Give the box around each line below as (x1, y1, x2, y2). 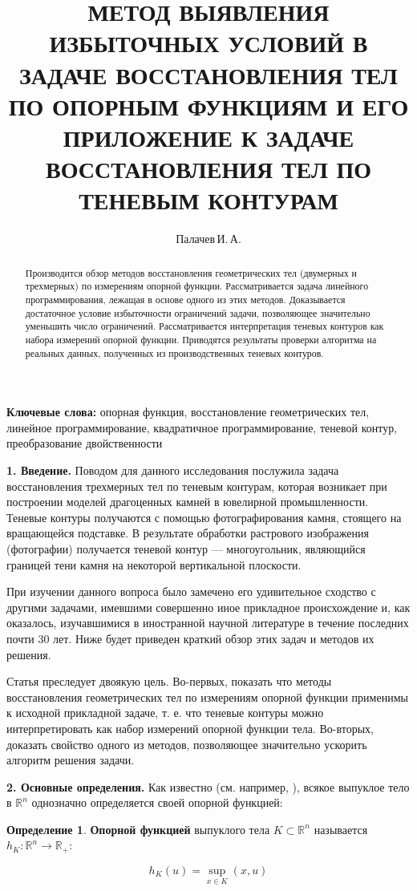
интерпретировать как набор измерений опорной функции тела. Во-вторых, (6, 719, 374, 736)
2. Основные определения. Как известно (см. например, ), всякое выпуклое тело (6, 778, 410, 795)
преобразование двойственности (6, 435, 163, 452)
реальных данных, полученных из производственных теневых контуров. (25, 346, 324, 359)
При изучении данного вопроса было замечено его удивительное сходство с (6, 583, 376, 600)
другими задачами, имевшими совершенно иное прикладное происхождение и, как (6, 598, 411, 615)
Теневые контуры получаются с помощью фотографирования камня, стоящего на (6, 508, 402, 525)
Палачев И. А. (176, 230, 241, 247)
